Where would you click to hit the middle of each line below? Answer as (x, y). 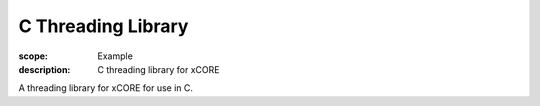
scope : (33, 56)
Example (115, 56)
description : (44, 69)
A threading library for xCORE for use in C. (106, 88)
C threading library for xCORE (158, 69)
